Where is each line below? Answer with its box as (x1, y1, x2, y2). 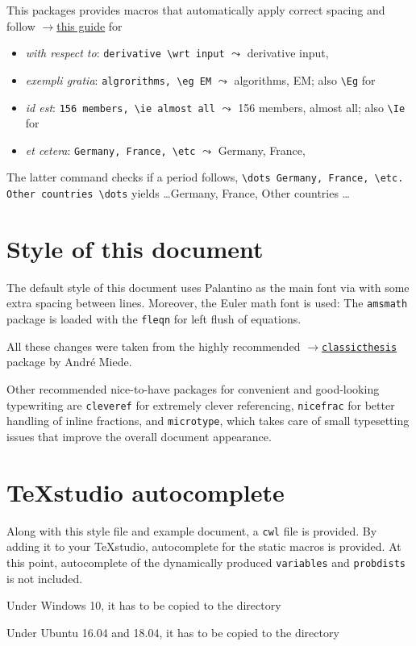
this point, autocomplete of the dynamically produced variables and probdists (6, 553, 406, 570)
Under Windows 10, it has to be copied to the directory (6, 597, 281, 614)
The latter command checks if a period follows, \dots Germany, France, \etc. (6, 169, 404, 185)
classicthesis (322, 341, 397, 353)
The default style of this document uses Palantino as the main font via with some (6, 278, 410, 295)
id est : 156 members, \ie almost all (25, 98, 215, 115)
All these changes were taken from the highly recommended (6, 337, 301, 354)
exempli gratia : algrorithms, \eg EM (25, 71, 212, 88)
